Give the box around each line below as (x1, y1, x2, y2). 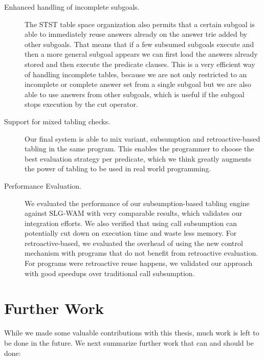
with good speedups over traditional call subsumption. (25, 267, 195, 278)
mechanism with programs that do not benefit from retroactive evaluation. (25, 247, 258, 258)
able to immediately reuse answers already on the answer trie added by (25, 29, 248, 39)
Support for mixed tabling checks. (4, 116, 111, 126)
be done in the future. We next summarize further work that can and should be (4, 337, 254, 348)
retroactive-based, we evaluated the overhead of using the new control (25, 237, 243, 248)
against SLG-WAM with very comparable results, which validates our (25, 208, 243, 218)
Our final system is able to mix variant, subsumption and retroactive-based (25, 133, 260, 144)
